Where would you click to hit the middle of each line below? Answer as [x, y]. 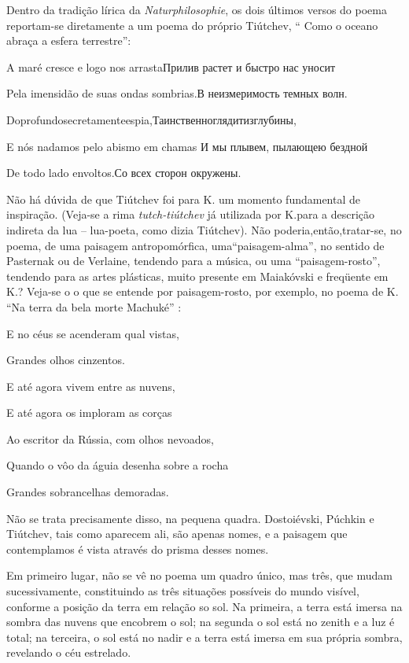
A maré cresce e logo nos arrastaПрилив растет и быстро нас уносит [171, 66]
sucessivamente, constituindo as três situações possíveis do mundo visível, [183, 591]
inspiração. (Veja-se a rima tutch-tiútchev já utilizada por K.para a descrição [191, 214]
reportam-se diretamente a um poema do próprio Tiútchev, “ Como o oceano [192, 25]
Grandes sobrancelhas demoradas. [88, 492]
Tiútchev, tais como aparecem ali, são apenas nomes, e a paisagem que [177, 534]
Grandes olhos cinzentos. [66, 360]
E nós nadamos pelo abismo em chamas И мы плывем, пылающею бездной [187, 146]
